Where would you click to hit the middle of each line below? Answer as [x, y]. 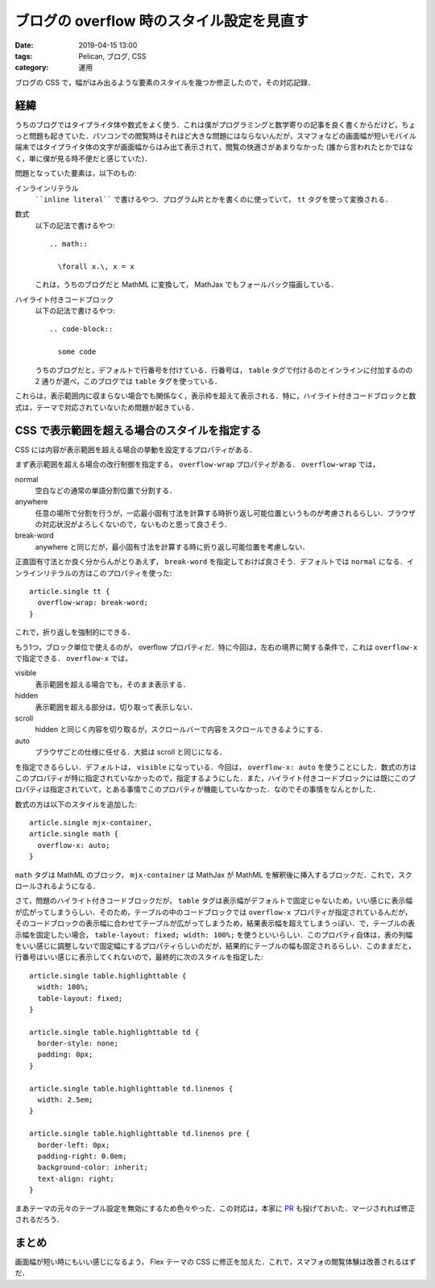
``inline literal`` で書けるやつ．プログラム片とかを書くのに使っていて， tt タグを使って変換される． [213, 199]
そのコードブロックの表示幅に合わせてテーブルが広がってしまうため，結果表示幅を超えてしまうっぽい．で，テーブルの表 [215, 924]
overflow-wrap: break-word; [93, 603]
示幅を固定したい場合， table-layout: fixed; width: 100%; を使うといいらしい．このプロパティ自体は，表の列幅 [214, 934]
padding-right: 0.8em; [82, 1156]
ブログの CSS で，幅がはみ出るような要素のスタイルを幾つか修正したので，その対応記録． [165, 82]
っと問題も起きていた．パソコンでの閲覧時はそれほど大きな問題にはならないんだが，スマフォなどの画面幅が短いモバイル [215, 136]
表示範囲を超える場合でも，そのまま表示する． [113, 684]
